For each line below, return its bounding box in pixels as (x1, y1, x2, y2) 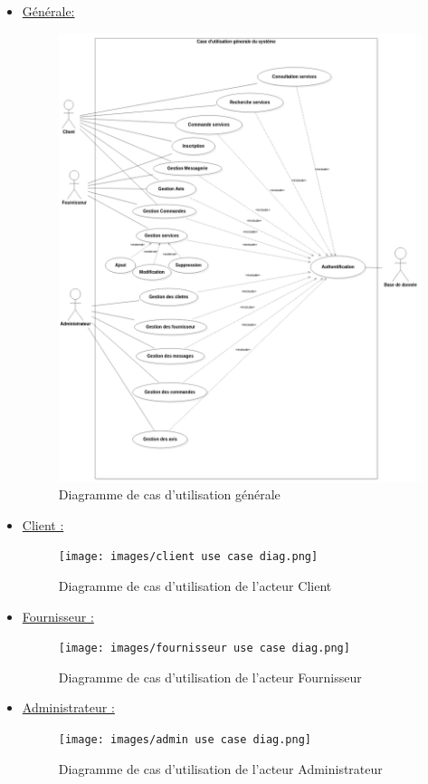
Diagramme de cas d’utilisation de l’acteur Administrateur (58, 759, 383, 778)
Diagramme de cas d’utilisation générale (58, 485, 281, 504)
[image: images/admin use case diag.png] (58, 732, 311, 746)
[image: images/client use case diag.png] (58, 550, 319, 564)
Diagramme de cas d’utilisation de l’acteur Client (58, 576, 332, 595)
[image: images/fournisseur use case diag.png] (58, 642, 350, 655)
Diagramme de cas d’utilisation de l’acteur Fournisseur (58, 667, 362, 686)
